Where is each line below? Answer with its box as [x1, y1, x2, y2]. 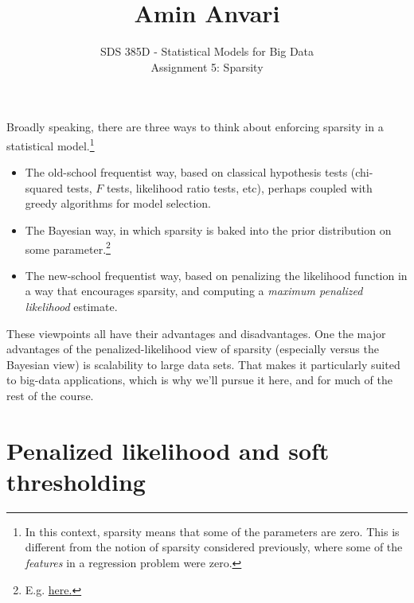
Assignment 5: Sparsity [150, 58, 264, 75]
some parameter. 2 [25, 238, 111, 257]
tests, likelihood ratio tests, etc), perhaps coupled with [107, 179, 373, 196]
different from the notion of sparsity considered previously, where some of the [25, 539, 403, 555]
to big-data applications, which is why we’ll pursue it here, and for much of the [6, 372, 393, 388]
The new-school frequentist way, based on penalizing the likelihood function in [25, 266, 408, 283]
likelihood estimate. [25, 298, 118, 314]
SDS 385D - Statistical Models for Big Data [100, 43, 314, 60]
